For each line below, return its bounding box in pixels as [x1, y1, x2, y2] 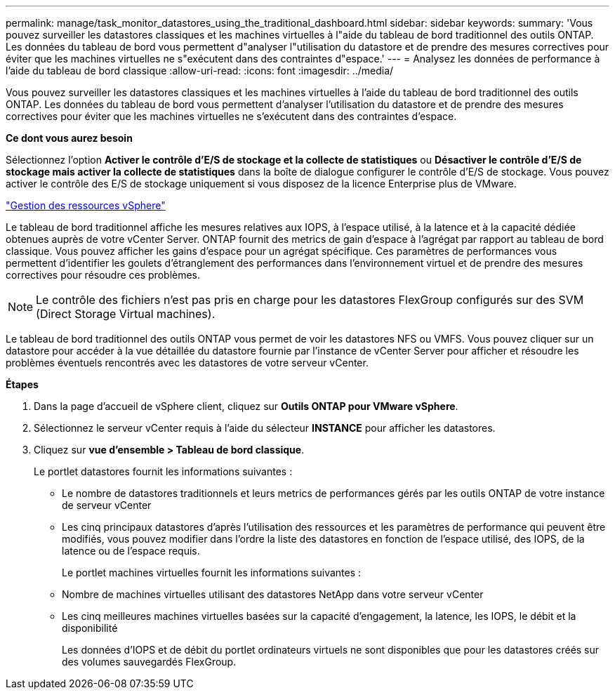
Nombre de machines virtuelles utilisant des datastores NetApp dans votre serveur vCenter [62, 588, 484, 600]
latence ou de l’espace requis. [62, 545, 200, 557]
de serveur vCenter [62, 499, 152, 511]
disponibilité [62, 622, 118, 634]
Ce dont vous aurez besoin [6, 132, 133, 144]
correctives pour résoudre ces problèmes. [6, 269, 201, 281]
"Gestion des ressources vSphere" [6, 199, 166, 211]
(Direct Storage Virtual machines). [36, 307, 216, 321]
